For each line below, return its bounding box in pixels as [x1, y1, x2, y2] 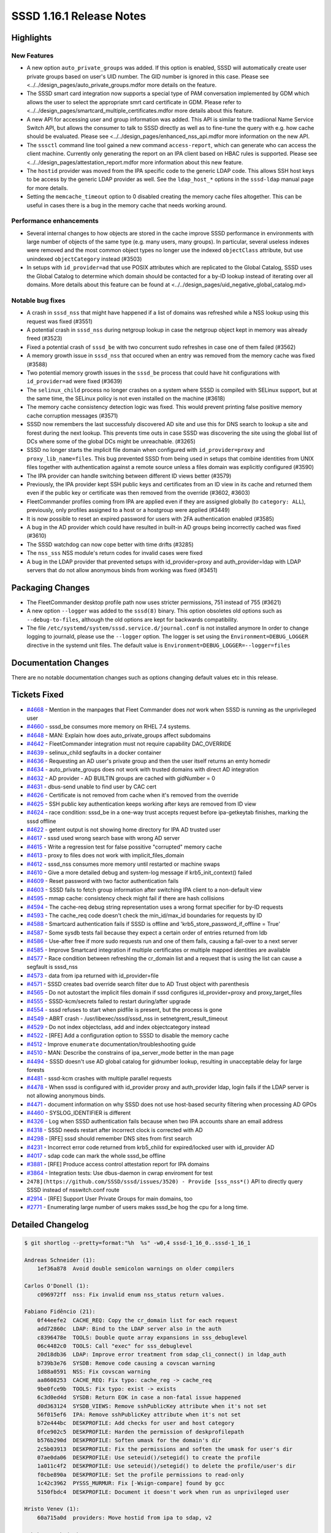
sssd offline [26, 817, 56, 825]
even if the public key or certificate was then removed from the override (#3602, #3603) [26, 489, 251, 497]
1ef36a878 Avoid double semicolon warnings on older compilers [37, 1265, 235, 1272]
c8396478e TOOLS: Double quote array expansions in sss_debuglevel [37, 1334, 248, 1341]
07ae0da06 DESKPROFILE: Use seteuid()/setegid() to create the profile [37, 1454, 261, 1461]
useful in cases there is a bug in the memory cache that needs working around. [26, 201, 227, 208]
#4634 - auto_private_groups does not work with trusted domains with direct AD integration [26, 766, 259, 773]
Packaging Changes [11, 583, 90, 593]
